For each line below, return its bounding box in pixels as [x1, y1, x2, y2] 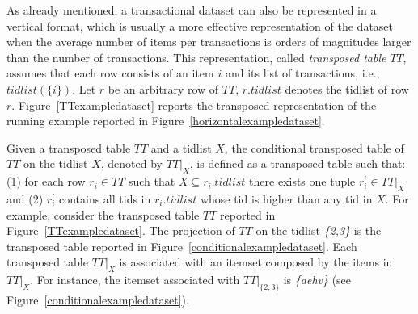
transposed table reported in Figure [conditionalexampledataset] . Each [6, 237, 357, 254]
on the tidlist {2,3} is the [255, 222, 382, 239]
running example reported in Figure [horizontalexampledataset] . [6, 112, 325, 129]
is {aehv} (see [283, 271, 352, 288]
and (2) [6, 190, 44, 207]
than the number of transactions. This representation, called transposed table [6, 48, 386, 65]
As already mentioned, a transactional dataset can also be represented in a [6, 2, 377, 18]
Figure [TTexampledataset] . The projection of [6, 222, 235, 239]
